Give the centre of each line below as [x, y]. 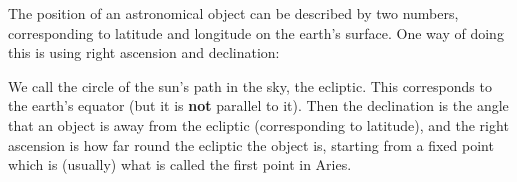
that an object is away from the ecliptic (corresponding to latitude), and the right [258, 124]
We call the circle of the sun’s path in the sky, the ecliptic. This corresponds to [250, 85]
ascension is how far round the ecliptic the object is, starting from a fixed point [251, 144]
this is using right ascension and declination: [144, 52]
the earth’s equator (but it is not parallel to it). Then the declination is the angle [258, 105]
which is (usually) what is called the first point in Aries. [180, 164]
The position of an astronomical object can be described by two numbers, [233, 13]
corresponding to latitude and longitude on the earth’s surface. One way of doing [256, 32]
